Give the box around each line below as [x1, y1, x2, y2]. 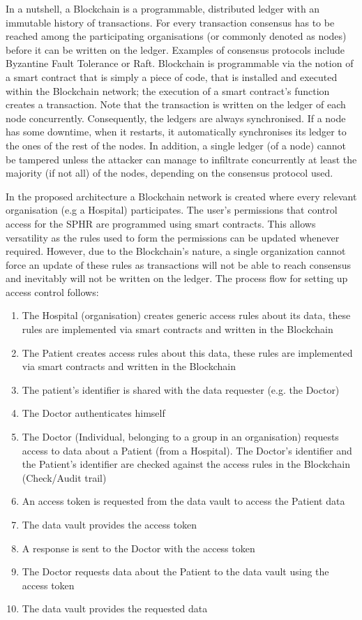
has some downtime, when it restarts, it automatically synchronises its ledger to [6, 124, 347, 139]
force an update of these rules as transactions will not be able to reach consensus [6, 257, 352, 272]
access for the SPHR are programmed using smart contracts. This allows [6, 216, 316, 230]
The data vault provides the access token [22, 517, 197, 531]
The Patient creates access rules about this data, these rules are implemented [22, 345, 353, 360]
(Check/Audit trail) [22, 470, 107, 485]
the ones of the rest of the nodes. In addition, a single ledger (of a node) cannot [6, 138, 347, 152]
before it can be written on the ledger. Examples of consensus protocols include [6, 42, 345, 57]
